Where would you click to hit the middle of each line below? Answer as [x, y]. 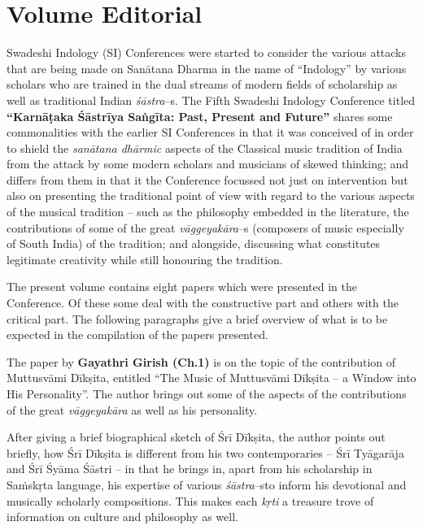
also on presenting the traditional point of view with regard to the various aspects [211, 195]
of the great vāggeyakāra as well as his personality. [132, 409]
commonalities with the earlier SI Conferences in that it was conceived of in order [210, 132]
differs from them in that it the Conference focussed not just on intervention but [207, 179]
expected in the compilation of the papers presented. [137, 335]
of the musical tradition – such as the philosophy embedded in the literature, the [208, 212]
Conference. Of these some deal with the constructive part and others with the [203, 303]
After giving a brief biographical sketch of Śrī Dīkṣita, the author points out [196, 437]
